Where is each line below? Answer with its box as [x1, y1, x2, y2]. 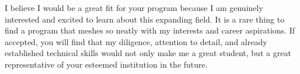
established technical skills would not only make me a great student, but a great [5, 47, 291, 59]
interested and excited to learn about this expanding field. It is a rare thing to [5, 13, 285, 25]
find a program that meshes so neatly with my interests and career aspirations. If [5, 24, 295, 36]
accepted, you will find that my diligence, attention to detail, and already [5, 35, 267, 47]
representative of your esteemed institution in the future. [5, 58, 208, 70]
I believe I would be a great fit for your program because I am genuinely [5, 2, 263, 13]
